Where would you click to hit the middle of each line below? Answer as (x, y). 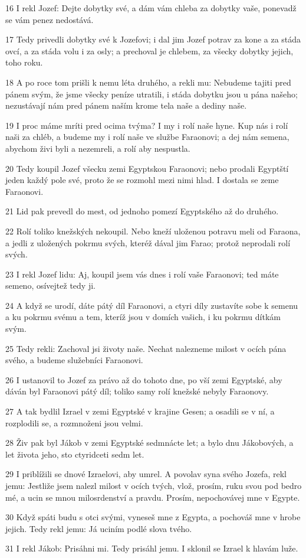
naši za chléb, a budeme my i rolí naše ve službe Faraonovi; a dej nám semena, (147, 137)
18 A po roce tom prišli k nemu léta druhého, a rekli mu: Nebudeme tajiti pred (148, 82)
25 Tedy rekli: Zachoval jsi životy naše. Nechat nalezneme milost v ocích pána (146, 348)
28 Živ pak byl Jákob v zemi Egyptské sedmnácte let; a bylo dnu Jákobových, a (149, 443)
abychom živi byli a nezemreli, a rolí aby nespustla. (98, 148)
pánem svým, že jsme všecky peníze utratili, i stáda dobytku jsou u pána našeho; (152, 94)
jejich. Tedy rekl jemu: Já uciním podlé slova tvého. (99, 528)
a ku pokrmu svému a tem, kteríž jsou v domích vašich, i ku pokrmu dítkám (143, 317)
